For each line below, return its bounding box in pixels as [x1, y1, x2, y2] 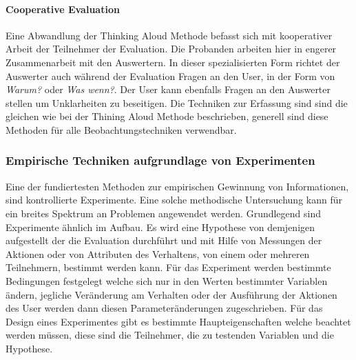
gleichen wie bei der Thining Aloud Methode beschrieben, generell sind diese [6, 109, 328, 123]
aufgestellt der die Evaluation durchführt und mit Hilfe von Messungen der [6, 233, 322, 248]
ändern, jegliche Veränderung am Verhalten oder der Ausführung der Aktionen [6, 287, 337, 301]
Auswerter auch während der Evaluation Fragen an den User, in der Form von [6, 68, 335, 83]
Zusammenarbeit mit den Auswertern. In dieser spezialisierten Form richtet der [6, 54, 340, 69]
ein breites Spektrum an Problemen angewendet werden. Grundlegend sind [6, 206, 322, 220]
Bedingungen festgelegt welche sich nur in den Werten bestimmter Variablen [6, 273, 328, 288]
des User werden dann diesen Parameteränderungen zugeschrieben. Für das [6, 301, 323, 315]
